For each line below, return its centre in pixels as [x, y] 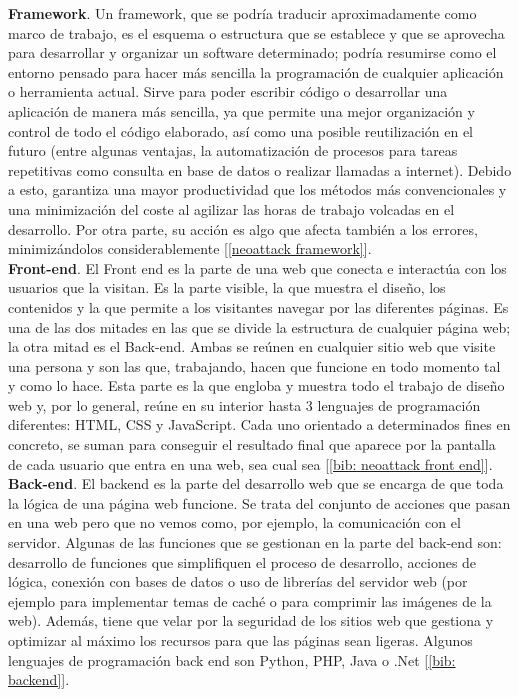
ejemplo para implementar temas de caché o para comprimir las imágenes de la [250, 600]
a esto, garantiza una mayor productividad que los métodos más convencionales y [257, 189]
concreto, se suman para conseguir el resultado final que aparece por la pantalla [252, 444]
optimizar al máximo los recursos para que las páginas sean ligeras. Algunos [240, 640]
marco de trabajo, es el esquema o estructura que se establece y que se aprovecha [256, 32]
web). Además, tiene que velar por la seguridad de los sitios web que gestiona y [251, 620]
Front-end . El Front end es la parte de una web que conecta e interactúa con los [257, 267]
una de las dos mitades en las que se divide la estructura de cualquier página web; [259, 326]
